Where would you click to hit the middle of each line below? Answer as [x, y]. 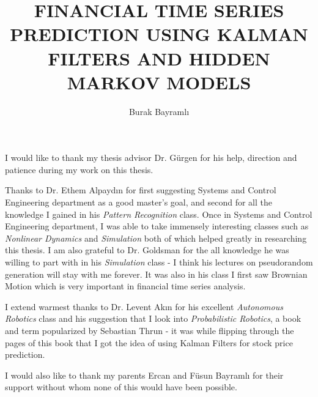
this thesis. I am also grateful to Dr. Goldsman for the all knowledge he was [147, 250]
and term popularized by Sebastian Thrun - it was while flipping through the [150, 330]
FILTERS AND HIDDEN [159, 58]
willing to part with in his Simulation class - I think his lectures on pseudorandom [159, 262]
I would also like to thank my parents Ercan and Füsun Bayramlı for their [144, 375]
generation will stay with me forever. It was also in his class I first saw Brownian [156, 274]
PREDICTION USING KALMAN [159, 34]
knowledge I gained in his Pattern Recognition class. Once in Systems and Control [159, 214]
